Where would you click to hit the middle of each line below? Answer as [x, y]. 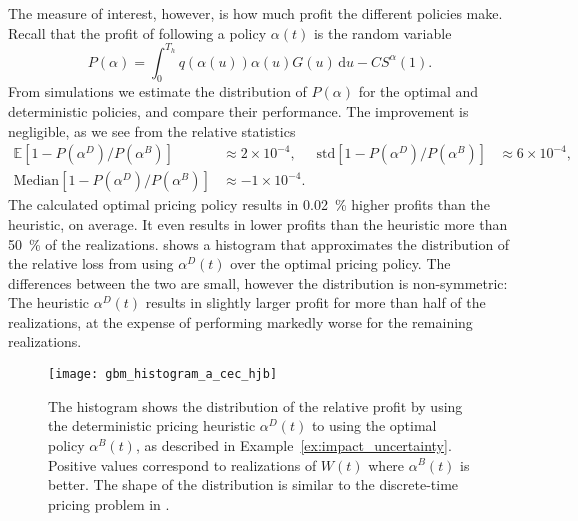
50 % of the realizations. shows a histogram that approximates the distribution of [259, 243]
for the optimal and [418, 91]
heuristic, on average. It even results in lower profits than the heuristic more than [258, 223]
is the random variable [382, 32]
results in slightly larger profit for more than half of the [315, 302]
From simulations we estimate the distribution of [157, 91]
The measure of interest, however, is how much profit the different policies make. [255, 13]
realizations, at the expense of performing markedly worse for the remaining [240, 321]
